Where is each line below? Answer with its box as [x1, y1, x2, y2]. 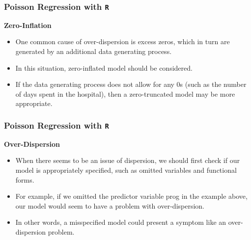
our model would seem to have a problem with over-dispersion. [15, 200, 204, 211]
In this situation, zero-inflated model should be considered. [15, 62, 193, 73]
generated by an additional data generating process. [15, 46, 172, 56]
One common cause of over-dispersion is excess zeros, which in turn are [15, 36, 230, 47]
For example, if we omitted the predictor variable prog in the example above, [15, 191, 248, 201]
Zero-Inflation [4, 20, 52, 30]
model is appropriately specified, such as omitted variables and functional [15, 164, 237, 175]
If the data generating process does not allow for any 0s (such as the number [15, 79, 247, 89]
